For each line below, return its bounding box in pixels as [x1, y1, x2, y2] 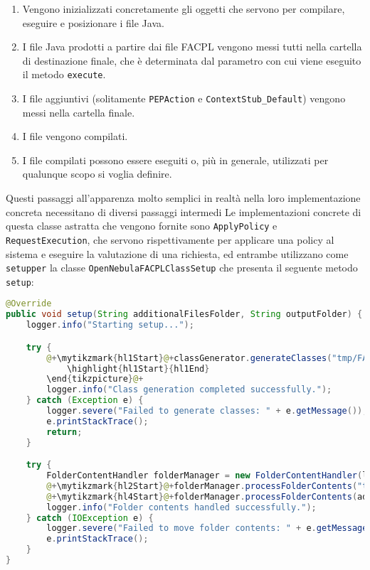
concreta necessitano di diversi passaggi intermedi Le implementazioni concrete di [6, 204, 361, 219]
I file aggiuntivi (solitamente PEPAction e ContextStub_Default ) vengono [22, 91, 346, 106]
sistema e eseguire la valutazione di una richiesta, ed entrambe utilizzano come [6, 246, 349, 261]
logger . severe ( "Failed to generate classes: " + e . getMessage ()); [46, 406, 368, 416]
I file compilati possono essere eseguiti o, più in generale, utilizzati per [22, 152, 329, 167]
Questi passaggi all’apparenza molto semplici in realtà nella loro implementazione [6, 190, 361, 205]
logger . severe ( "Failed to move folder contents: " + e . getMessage [46, 523, 368, 534]
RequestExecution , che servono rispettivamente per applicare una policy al [6, 232, 334, 247]
